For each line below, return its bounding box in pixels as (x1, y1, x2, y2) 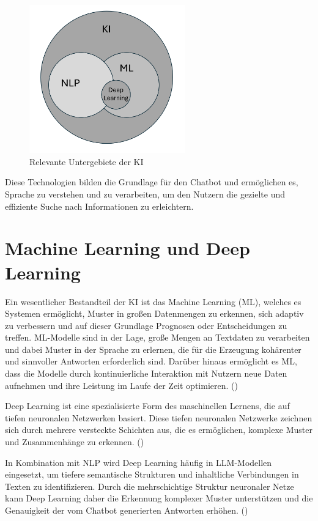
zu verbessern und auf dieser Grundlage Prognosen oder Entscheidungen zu (5, 319, 287, 331)
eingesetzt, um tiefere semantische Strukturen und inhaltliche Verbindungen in (5, 468, 299, 481)
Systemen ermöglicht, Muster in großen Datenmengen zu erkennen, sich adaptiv (5, 307, 304, 320)
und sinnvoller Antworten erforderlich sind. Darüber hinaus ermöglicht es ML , (5, 355, 297, 368)
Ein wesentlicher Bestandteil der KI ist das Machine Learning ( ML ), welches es (5, 295, 301, 308)
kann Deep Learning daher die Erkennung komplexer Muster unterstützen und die (5, 492, 313, 504)
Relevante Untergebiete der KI (29, 155, 144, 168)
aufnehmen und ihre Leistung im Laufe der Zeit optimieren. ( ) (5, 379, 238, 391)
